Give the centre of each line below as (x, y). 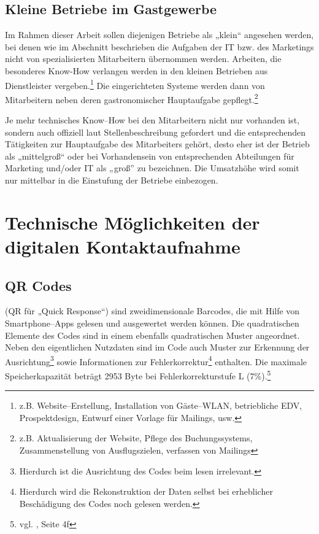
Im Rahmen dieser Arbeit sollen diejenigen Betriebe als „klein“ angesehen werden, (159, 35)
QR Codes (38, 285)
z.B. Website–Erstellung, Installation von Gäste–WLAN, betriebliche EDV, (161, 405)
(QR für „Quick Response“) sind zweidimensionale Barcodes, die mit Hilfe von (152, 311)
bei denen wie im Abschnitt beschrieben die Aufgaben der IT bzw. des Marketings (159, 46)
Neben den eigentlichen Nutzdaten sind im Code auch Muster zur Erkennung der (157, 347)
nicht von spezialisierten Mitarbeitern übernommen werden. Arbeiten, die (143, 59)
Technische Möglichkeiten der (133, 222)
